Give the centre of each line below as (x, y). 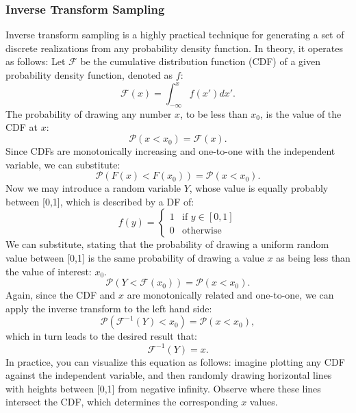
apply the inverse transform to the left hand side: (109, 308)
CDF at (22, 127)
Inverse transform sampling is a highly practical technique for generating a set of (175, 35)
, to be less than (214, 113)
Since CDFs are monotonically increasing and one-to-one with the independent (170, 151)
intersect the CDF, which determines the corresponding (122, 402)
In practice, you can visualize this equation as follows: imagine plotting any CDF (175, 361)
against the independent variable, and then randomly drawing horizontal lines (169, 375)
